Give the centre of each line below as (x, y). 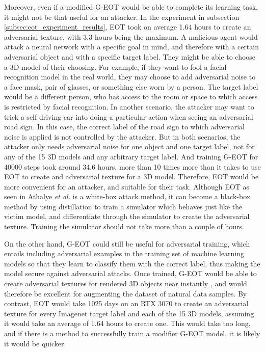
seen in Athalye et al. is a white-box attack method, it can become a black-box (127, 196)
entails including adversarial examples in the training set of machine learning (124, 253)
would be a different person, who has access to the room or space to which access (131, 97)
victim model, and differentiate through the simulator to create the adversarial (127, 216)
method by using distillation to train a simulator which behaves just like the (123, 206)
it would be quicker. (35, 343)
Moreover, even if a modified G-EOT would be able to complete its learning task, (131, 7)
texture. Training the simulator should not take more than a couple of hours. (124, 226)
